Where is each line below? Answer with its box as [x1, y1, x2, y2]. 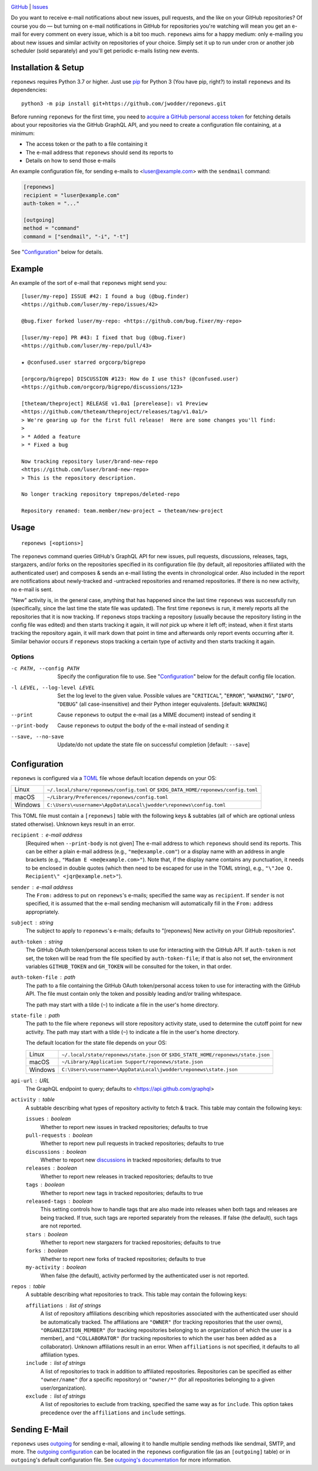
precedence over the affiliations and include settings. [40, 1409, 186, 1416]
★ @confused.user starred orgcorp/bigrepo [21, 359, 146, 366]
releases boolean [25, 1164, 78, 1171]
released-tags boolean [25, 1197, 93, 1205]
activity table [11, 1096, 55, 1103]
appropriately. [25, 908, 60, 915]
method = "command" [23, 225, 79, 232]
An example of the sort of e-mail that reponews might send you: [11, 279, 167, 286]
